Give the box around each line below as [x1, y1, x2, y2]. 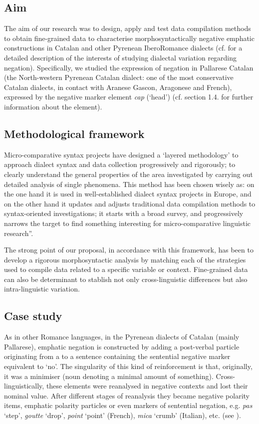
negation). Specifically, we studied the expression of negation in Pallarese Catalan [4, 62, 254, 72]
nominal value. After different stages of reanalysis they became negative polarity [4, 390, 250, 400]
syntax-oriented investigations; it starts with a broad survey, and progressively [4, 208, 244, 218]
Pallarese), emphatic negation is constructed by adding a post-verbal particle [4, 341, 240, 351]
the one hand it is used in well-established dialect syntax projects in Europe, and [4, 188, 252, 199]
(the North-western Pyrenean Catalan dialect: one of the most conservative [4, 72, 234, 82]
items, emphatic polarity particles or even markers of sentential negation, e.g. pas [4, 400, 253, 410]
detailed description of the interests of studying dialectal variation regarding [4, 52, 237, 62]
